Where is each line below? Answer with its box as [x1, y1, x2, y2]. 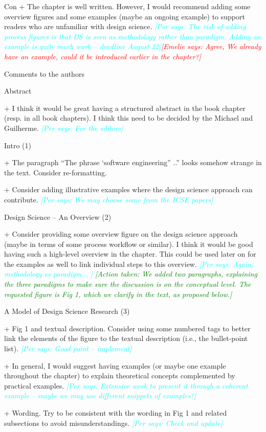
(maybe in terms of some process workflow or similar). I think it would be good [4, 238, 253, 249]
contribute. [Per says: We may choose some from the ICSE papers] [4, 194, 213, 204]
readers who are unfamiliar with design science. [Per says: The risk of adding [4, 21, 246, 32]
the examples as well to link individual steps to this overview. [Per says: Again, [4, 258, 254, 269]
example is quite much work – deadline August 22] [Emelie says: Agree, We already [4, 41, 261, 52]
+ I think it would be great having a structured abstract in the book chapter [4, 102, 246, 113]
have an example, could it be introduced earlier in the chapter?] [4, 51, 202, 61]
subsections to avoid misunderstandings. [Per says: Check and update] [4, 417, 223, 428]
